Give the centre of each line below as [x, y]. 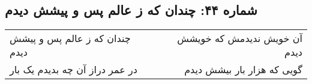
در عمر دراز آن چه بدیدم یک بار [73, 70]
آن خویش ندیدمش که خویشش [240, 38]
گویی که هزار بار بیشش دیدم [243, 70]
